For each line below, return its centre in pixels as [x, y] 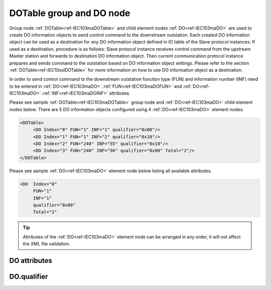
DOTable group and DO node [70, 13]
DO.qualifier [29, 276]
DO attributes [31, 260]
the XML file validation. [46, 244]
